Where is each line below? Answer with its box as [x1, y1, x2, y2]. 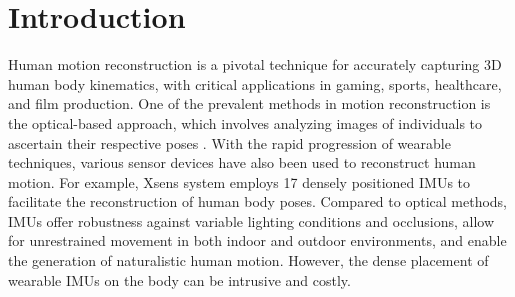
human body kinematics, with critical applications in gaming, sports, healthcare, [8, 73, 502, 94]
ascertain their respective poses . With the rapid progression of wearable [8, 132, 451, 153]
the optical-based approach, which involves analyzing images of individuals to [8, 112, 483, 133]
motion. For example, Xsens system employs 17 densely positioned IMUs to [8, 171, 471, 192]
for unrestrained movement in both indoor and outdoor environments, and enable [8, 230, 507, 251]
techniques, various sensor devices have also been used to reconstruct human [8, 152, 476, 173]
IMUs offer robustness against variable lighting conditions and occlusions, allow [8, 210, 495, 231]
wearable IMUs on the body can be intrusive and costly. [8, 269, 351, 290]
